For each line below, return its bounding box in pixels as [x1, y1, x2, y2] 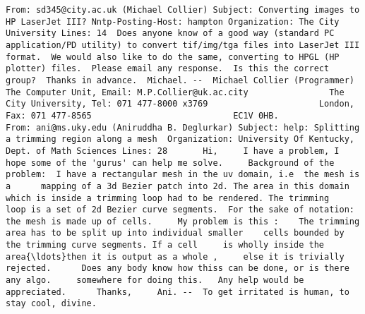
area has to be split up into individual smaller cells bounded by [6, 228, 345, 238]
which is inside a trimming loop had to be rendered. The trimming [6, 193, 330, 203]
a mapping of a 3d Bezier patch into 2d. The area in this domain [6, 181, 349, 191]
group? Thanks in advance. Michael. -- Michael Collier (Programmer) [6, 75, 354, 85]
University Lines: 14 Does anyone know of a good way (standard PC [6, 28, 335, 39]
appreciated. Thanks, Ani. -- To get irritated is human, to [6, 286, 349, 297]
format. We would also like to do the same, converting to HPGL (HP [6, 52, 340, 62]
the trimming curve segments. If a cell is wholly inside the [6, 240, 325, 250]
